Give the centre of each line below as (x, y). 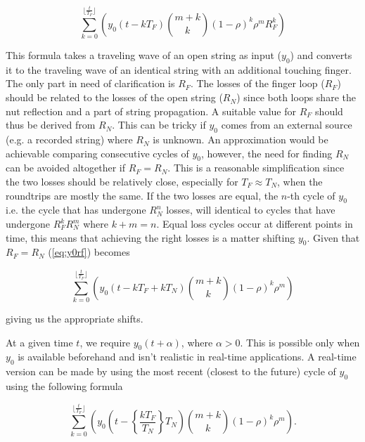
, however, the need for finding (267, 153)
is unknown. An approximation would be (241, 139)
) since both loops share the (296, 97)
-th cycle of (311, 195)
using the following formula (64, 386)
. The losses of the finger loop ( (257, 83)
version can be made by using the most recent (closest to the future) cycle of (171, 371)
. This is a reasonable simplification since (256, 168)
